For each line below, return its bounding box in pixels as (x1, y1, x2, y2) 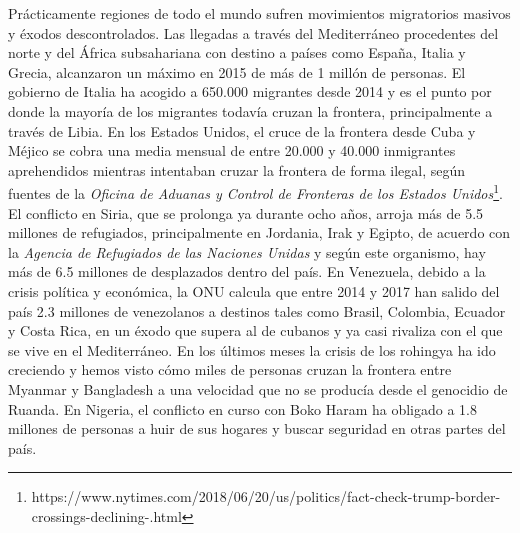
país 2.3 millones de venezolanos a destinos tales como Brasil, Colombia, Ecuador (8, 300, 506, 321)
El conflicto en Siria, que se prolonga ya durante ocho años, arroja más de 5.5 (8, 202, 484, 223)
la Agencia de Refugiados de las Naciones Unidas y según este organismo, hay (8, 241, 486, 262)
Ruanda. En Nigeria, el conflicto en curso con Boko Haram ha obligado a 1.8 (8, 398, 477, 419)
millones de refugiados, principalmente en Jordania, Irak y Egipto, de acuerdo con (8, 222, 511, 243)
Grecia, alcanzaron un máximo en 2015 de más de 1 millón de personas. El (8, 61, 466, 82)
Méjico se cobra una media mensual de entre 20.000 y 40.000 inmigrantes (8, 140, 456, 161)
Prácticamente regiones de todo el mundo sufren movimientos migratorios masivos (8, 3, 511, 23)
